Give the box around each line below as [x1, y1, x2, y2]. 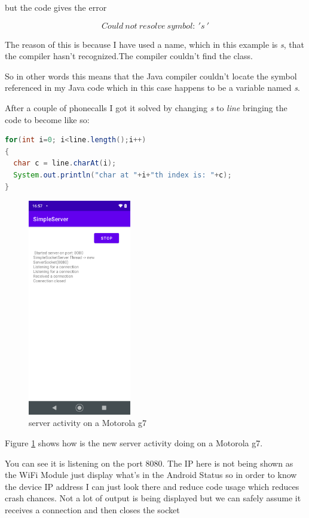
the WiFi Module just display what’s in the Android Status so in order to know [5, 468, 297, 481]
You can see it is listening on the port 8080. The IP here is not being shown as [5, 456, 293, 469]
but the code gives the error [5, 1, 107, 13]
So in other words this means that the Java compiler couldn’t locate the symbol [5, 69, 297, 82]
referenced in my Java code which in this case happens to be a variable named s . [5, 81, 300, 94]
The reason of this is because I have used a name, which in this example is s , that [5, 38, 304, 50]
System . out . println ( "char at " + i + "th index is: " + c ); [13, 170, 232, 179]
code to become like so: [5, 113, 90, 125]
